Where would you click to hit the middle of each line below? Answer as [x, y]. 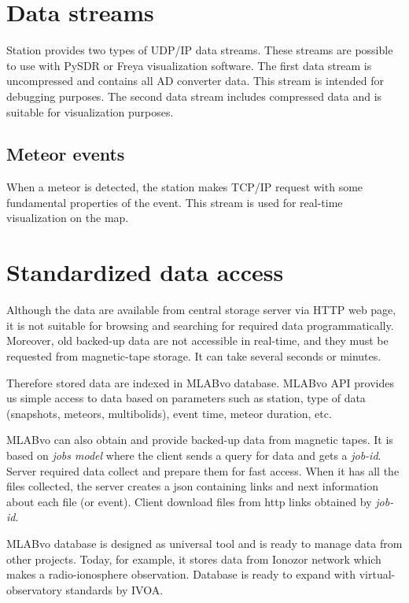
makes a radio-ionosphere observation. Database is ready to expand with [181, 574]
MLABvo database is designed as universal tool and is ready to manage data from [204, 543]
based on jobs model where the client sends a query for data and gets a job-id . [194, 455]
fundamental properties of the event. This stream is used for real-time [175, 202]
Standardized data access [145, 272]
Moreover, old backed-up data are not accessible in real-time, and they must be [197, 340]
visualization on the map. [68, 218]
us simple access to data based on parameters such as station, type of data [186, 398]
